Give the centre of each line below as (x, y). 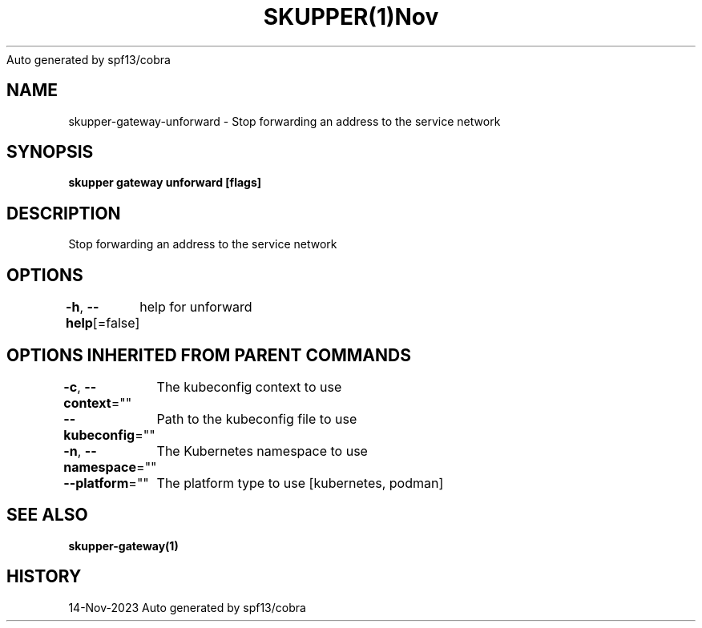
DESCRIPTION (64, 213)
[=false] (116, 323)
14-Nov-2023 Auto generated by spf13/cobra (187, 607)
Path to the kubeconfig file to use (257, 419)
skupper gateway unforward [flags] (165, 183)
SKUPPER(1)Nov (351, 17)
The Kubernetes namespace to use (262, 451)
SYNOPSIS (50, 152)
